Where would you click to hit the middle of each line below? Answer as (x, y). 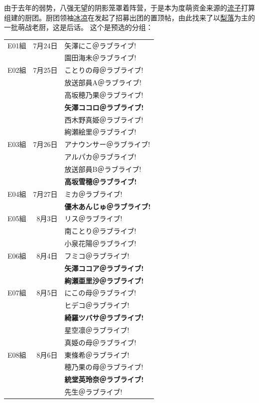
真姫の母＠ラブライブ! (100, 342)
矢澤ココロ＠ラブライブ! (104, 107)
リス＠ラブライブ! (93, 218)
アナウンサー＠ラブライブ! (107, 144)
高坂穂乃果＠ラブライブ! (104, 94)
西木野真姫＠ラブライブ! (104, 119)
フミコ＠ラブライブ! (97, 255)
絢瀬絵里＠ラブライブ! (100, 132)
